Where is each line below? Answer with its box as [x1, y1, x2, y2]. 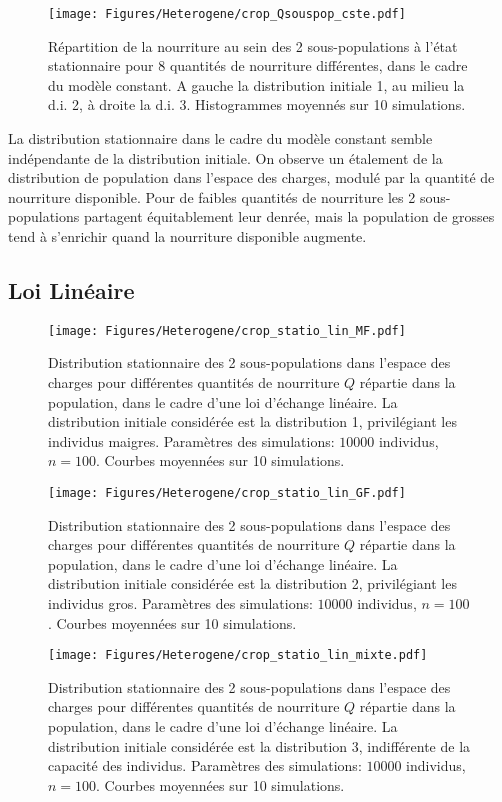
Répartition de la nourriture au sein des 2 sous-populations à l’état [48, 35, 458, 56]
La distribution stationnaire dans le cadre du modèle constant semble [8, 128, 433, 149]
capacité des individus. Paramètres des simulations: [48, 755, 362, 776]
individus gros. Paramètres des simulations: [48, 593, 313, 614]
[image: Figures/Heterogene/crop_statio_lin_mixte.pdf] [48, 648, 428, 663]
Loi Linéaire [8, 274, 135, 305]
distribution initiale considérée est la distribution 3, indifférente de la [48, 735, 471, 756]
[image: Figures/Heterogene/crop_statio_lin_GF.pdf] [48, 486, 406, 501]
